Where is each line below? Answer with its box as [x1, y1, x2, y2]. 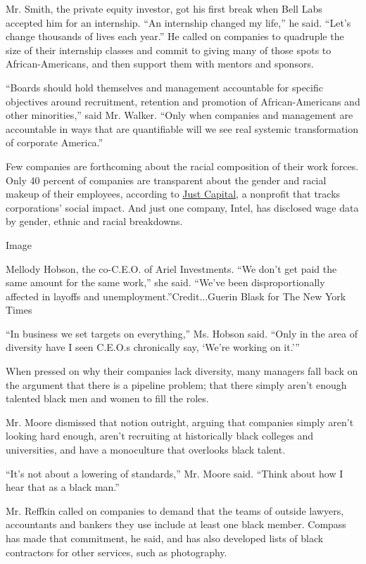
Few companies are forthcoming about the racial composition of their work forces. [6, 158, 359, 173]
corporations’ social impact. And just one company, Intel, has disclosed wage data [6, 200, 359, 214]
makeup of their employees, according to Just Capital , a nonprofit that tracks [6, 186, 341, 201]
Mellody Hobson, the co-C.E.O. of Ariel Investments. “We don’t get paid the [6, 261, 337, 276]
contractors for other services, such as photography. [6, 544, 227, 559]
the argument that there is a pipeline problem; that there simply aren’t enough [6, 377, 347, 392]
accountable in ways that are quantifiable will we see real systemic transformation [6, 121, 359, 136]
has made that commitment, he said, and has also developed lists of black [6, 531, 324, 545]
